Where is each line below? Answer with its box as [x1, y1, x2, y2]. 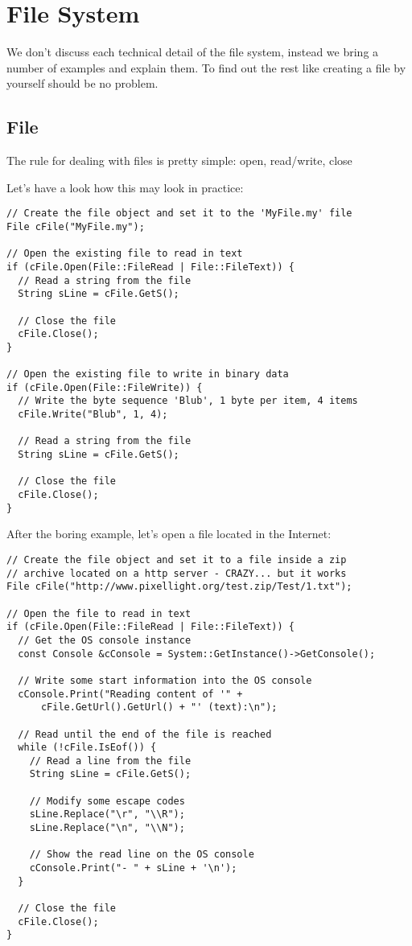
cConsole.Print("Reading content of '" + [18, 688, 243, 700]
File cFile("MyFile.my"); [6, 220, 145, 232]
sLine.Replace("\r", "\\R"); [29, 808, 185, 821]
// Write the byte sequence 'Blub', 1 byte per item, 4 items [18, 395, 358, 407]
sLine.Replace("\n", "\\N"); [29, 822, 185, 834]
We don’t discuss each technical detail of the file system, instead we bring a [6, 43, 379, 60]
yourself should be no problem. [6, 75, 159, 92]
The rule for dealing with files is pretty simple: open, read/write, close [6, 152, 352, 169]
